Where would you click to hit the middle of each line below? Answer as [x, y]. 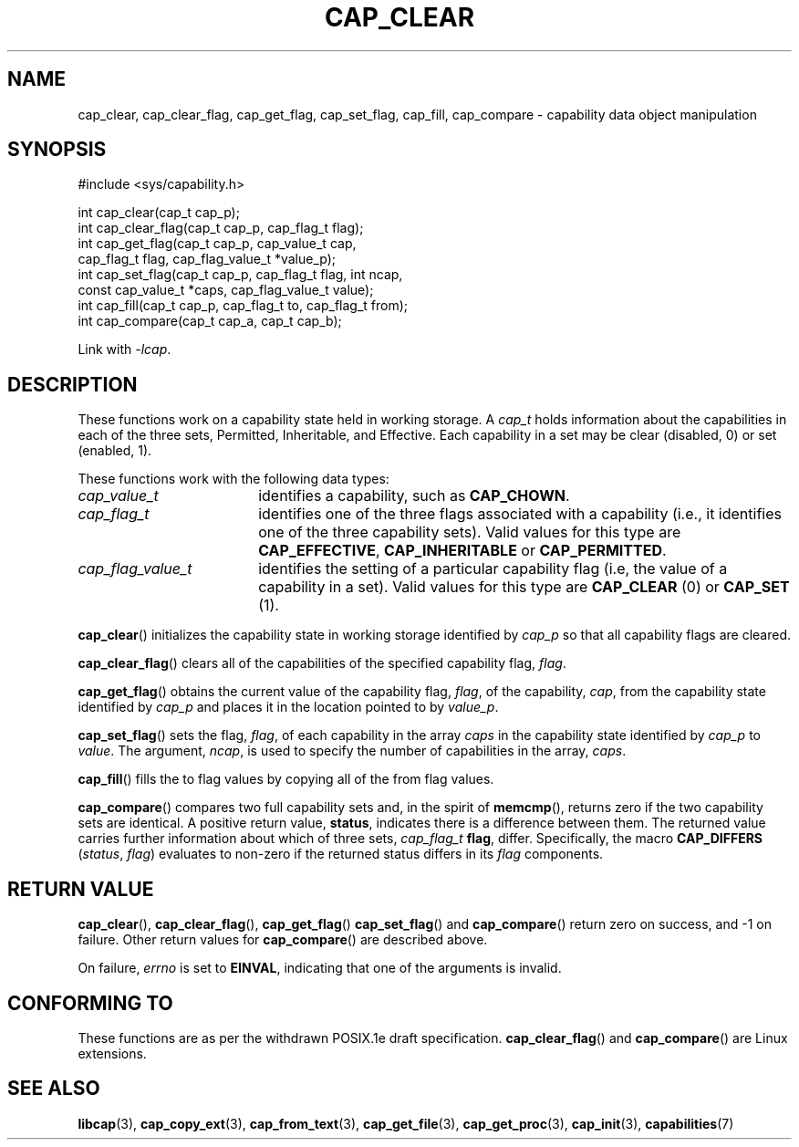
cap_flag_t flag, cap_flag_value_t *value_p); [207, 259]
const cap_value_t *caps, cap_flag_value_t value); [226, 290]
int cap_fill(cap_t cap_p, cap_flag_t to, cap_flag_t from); [243, 306]
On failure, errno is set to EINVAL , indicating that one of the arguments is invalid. [320, 968]
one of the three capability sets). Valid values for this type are [470, 532]
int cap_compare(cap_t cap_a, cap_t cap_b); [210, 321]
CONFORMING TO [90, 1003]
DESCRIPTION [73, 384]
